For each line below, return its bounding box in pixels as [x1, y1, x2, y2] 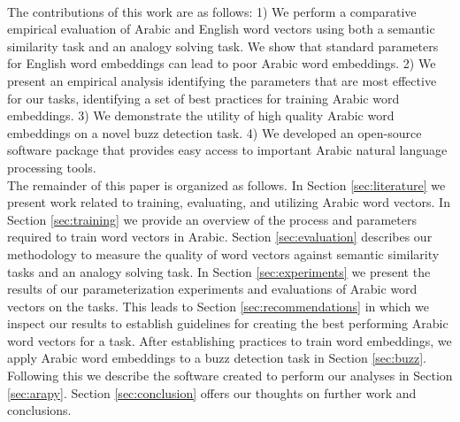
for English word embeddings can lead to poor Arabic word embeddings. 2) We [7, 54, 436, 73]
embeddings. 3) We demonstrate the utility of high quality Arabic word [7, 106, 395, 125]
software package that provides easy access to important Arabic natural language [7, 141, 448, 159]
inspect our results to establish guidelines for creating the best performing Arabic [7, 314, 448, 333]
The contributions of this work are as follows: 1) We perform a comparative [7, 2, 417, 20]
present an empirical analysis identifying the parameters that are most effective [7, 71, 437, 89]
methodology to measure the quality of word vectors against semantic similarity [7, 244, 440, 263]
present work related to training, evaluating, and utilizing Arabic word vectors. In [7, 193, 450, 211]
